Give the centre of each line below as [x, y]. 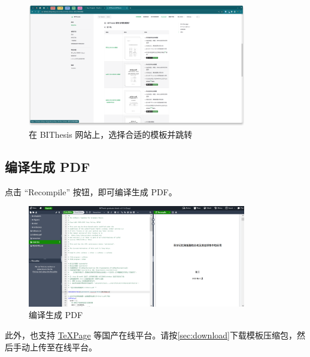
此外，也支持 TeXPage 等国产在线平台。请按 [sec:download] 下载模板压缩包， [151, 335]
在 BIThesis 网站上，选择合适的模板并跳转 [111, 134]
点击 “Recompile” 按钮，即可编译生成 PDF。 [91, 191]
